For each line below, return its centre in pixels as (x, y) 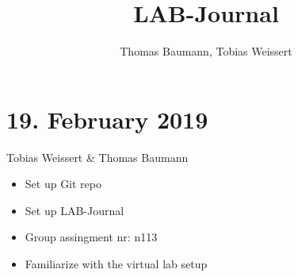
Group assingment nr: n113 (91, 237)
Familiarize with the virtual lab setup (116, 264)
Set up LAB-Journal (74, 210)
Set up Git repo (63, 184)
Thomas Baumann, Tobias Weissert (206, 51)
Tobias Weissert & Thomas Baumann (97, 157)
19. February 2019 (107, 119)
